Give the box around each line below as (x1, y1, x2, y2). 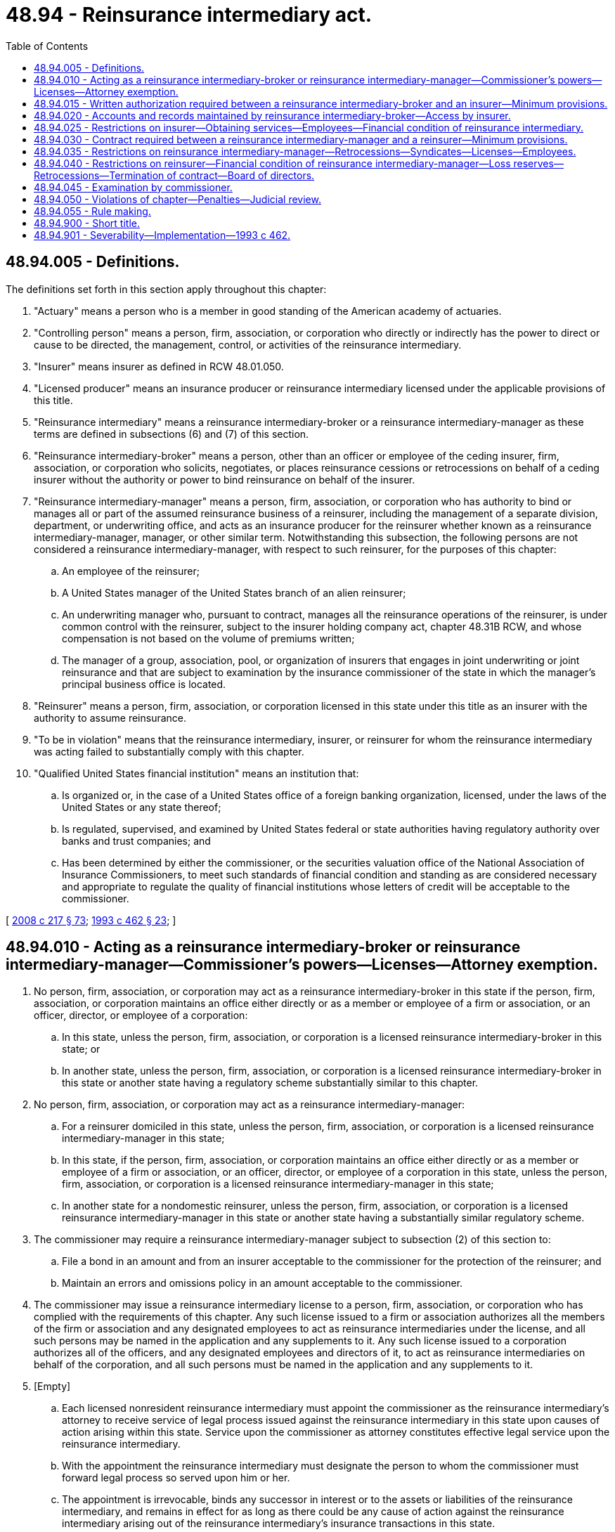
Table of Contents (6, 39, 89, 52)
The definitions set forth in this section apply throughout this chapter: (6, 283, 327, 295)
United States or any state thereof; (62, 800, 221, 813)
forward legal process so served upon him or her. (62, 1472, 290, 1484)
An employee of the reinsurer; (62, 564, 200, 577)
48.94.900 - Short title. (34, 216, 140, 229)
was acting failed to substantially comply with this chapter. (34, 745, 304, 758)
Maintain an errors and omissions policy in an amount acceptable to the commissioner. (62, 1277, 463, 1290)
